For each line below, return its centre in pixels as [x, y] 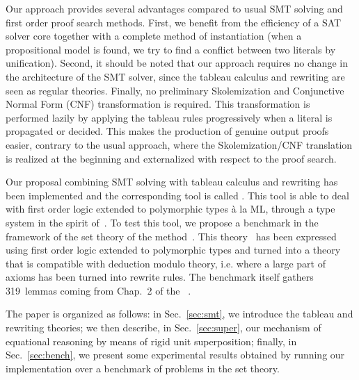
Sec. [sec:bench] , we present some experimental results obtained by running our [175, 355]
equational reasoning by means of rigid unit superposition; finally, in [151, 341]
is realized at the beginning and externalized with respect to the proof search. [171, 158]
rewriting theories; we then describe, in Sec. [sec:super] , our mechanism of [163, 328]
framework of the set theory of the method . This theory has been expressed [171, 236]
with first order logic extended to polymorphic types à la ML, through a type [170, 209]
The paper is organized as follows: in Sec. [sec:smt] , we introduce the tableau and [179, 314]
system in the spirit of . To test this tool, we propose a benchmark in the [162, 222]
